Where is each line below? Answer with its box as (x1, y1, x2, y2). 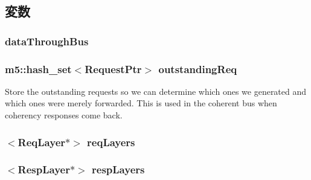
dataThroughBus (5, 33, 89, 48)
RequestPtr (85, 61, 142, 76)
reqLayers (87, 134, 135, 149)
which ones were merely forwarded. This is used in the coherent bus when (5, 97, 277, 109)
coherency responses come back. (5, 109, 123, 121)
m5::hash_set (5, 61, 72, 76)
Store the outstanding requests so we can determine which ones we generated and (5, 85, 307, 97)
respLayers (92, 162, 145, 177)
